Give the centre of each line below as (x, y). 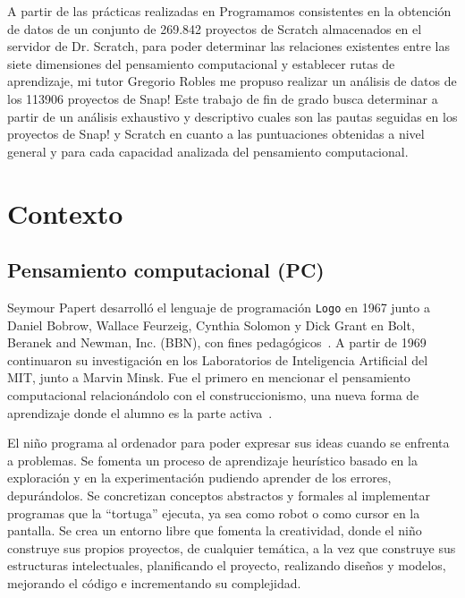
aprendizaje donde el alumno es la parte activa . (140, 412)
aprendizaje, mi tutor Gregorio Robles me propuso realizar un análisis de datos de (232, 81)
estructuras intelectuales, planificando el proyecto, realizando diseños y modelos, (227, 565)
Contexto (65, 213)
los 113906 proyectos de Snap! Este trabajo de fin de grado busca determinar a (223, 98)
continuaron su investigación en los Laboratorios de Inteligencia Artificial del (218, 359)
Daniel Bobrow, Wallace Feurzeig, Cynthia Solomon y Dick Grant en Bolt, (211, 325)
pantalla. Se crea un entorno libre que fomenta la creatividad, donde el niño (215, 530)
